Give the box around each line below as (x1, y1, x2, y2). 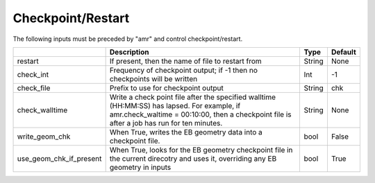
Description (109, 47, 149, 57)
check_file (17, 83, 51, 93)
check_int (17, 69, 49, 79)
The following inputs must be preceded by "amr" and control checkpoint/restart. (12, 35, 243, 43)
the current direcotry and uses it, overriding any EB (109, 153, 277, 163)
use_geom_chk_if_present (17, 153, 102, 163)
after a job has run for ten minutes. (109, 118, 223, 128)
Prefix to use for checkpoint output (109, 83, 224, 93)
